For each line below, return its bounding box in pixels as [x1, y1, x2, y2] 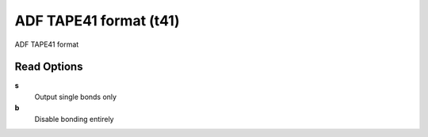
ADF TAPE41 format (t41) [14, 12, 180, 29]
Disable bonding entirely [34, 114, 114, 124]
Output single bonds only [34, 92, 117, 101]
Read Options [14, 60, 83, 74]
